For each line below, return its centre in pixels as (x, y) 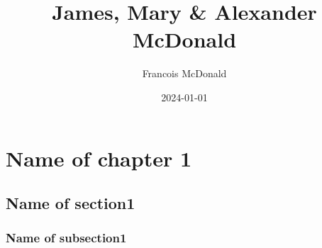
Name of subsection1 (66, 238)
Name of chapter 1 (99, 158)
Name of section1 (71, 203)
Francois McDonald (184, 73)
